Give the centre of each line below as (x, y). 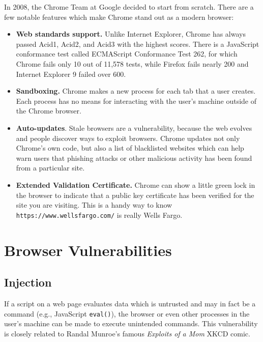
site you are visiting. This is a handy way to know (94, 205)
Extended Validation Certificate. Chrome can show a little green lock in (136, 184)
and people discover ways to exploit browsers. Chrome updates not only (128, 138)
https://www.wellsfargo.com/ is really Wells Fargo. (99, 215)
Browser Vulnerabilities (88, 250)
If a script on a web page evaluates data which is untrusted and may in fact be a (130, 303)
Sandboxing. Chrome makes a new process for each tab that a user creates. (136, 91)
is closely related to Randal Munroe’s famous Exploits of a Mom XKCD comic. (127, 333)
